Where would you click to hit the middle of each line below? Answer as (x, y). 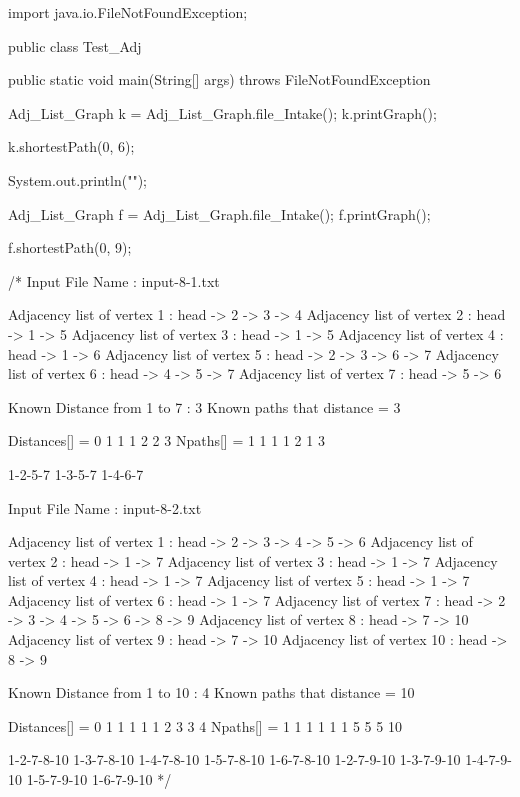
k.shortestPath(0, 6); (71, 146)
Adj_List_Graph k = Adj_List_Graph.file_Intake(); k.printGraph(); (222, 112)
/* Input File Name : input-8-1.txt (114, 280)
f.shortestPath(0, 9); (70, 247)
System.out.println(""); (77, 179)
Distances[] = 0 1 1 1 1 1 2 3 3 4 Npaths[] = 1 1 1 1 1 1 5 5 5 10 (205, 725)
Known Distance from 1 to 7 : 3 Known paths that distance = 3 (204, 406)
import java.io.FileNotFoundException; (128, 12)
